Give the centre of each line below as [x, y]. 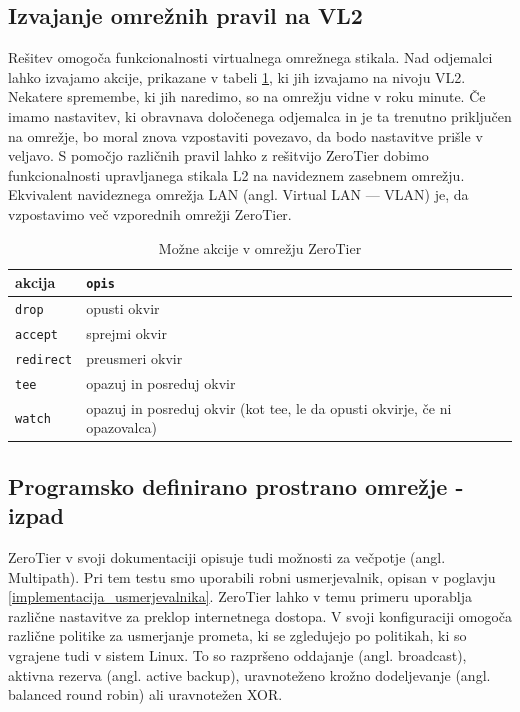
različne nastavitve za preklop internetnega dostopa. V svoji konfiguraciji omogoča [260, 615]
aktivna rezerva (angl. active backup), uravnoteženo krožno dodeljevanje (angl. [249, 674]
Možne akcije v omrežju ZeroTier [260, 247]
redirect [44, 359]
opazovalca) [122, 427]
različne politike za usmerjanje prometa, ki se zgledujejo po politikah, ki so [237, 635]
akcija [35, 282]
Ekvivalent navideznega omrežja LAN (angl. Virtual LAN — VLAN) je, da [238, 194]
